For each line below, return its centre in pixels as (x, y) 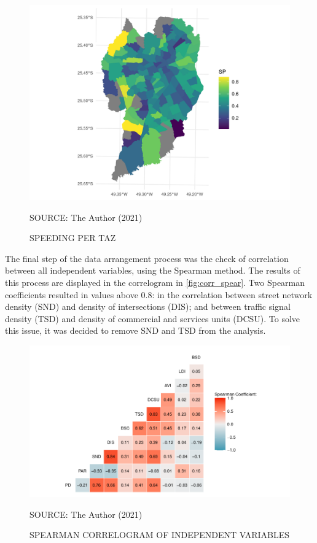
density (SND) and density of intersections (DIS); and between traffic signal (148, 306)
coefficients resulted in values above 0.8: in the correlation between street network (159, 294)
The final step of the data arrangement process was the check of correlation (147, 258)
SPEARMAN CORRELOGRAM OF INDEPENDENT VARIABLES (160, 535)
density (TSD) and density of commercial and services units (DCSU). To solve (153, 318)
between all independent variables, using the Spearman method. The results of (153, 270)
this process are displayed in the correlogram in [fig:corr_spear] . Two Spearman (155, 282)
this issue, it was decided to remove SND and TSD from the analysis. (135, 330)
